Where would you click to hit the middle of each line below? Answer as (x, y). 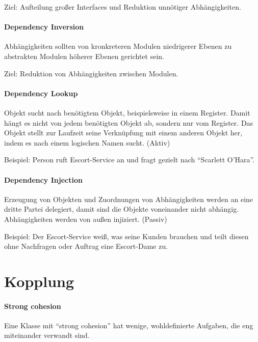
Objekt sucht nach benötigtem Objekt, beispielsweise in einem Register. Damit (127, 112)
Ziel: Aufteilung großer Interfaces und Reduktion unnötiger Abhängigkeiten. (123, 7)
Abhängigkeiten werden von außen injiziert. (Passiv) (86, 219)
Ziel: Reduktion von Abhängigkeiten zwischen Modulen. (91, 73)
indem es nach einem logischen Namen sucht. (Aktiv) (87, 142)
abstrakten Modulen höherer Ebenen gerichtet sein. (84, 56)
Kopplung (39, 281)
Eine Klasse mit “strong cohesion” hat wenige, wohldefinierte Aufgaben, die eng (129, 325)
